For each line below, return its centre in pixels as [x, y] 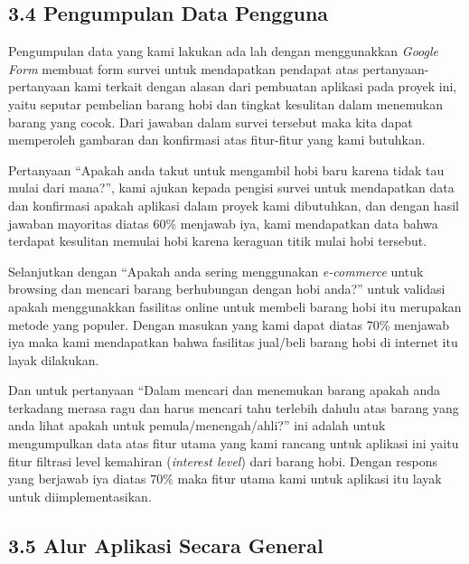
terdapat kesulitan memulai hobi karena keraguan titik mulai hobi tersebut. [218, 241]
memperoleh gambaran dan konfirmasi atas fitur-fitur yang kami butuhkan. [217, 140]
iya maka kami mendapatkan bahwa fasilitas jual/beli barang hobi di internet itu [233, 342]
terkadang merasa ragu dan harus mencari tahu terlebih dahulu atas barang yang [234, 407]
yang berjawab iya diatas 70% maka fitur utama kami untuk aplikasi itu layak [225, 479]
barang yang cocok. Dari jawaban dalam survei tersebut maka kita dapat [211, 122]
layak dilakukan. [54, 359]
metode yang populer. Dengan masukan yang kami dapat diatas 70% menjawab [229, 324]
